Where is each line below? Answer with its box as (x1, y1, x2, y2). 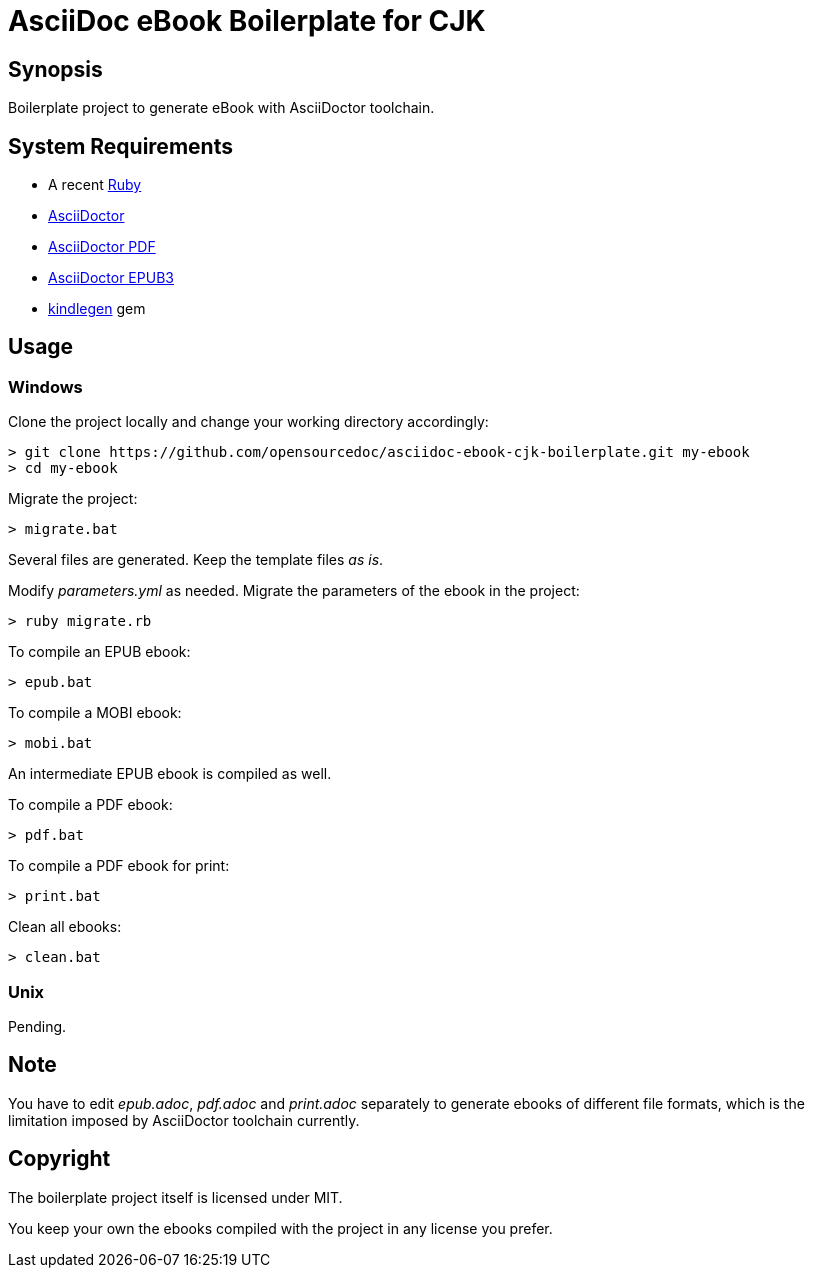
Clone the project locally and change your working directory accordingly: (8, 413, 489, 431)
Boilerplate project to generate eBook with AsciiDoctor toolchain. (8, 99, 435, 117)
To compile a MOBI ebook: (8, 704, 182, 722)
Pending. (8, 1017, 67, 1035)
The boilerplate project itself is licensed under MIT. (8, 1188, 343, 1206)
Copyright (8, 1146, 111, 1172)
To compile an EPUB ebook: (8, 643, 191, 661)
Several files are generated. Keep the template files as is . (8, 551, 384, 569)
